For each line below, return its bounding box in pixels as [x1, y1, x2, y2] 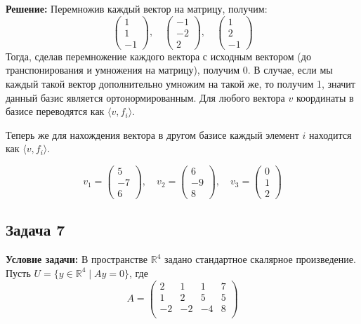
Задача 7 [6, 219, 65, 241]
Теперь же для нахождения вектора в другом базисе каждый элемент [6, 127, 299, 142]
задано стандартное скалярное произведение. [164, 252, 356, 266]
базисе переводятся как [6, 104, 105, 119]
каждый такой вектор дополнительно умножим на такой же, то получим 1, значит [6, 76, 355, 90]
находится [309, 127, 352, 142]
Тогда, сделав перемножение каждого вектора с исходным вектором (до [6, 48, 311, 63]
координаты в [296, 90, 354, 104]
